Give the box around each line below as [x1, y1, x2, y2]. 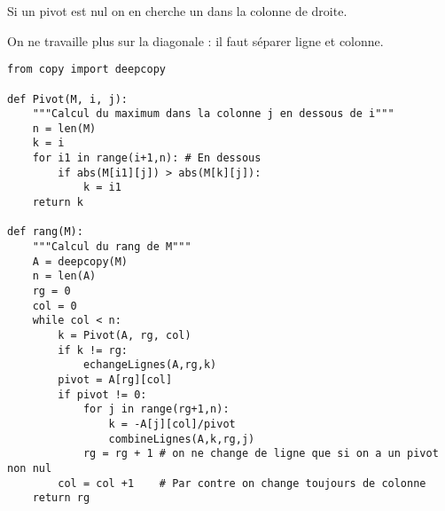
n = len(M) [32, 122, 97, 135]
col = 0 [32, 299, 77, 312]
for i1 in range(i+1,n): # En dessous [32, 152, 262, 165]
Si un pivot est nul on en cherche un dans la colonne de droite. [7, 2, 347, 20]
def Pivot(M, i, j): [7, 92, 129, 106]
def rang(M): [7, 225, 83, 239]
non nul [7, 461, 52, 475]
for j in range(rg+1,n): [82, 403, 230, 416]
